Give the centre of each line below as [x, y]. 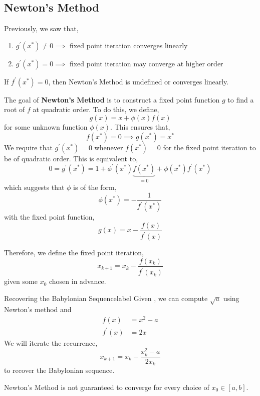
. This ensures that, [140, 126]
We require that [28, 147]
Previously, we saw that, [41, 28]
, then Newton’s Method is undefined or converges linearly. [139, 81]
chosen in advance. [77, 281]
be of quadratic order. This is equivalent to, [71, 158]
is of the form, [95, 187]
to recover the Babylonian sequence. [59, 370]
